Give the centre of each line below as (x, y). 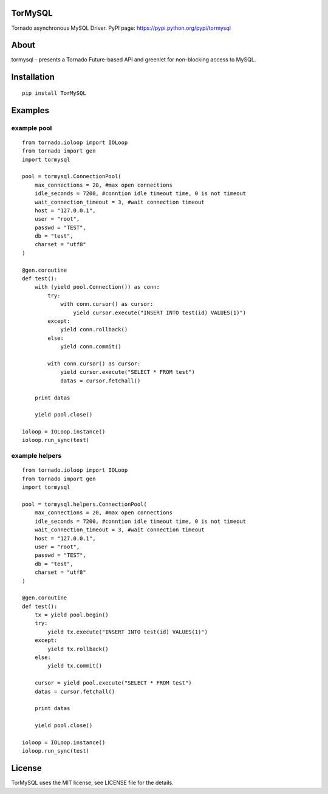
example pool (32, 128)
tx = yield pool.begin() (71, 615)
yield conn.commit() (91, 347)
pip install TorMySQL (54, 93)
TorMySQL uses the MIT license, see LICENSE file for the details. (92, 783)
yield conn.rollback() (94, 330)
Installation (33, 77)
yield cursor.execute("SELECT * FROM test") (128, 372)
